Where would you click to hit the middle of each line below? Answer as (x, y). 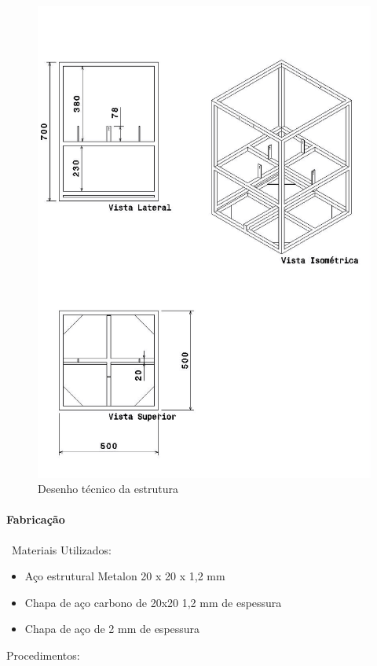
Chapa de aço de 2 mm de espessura (112, 629)
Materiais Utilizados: (61, 549)
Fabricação (36, 519)
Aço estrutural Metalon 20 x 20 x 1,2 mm (125, 576)
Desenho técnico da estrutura (108, 489)
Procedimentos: (43, 655)
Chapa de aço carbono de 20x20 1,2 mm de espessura (153, 602)
